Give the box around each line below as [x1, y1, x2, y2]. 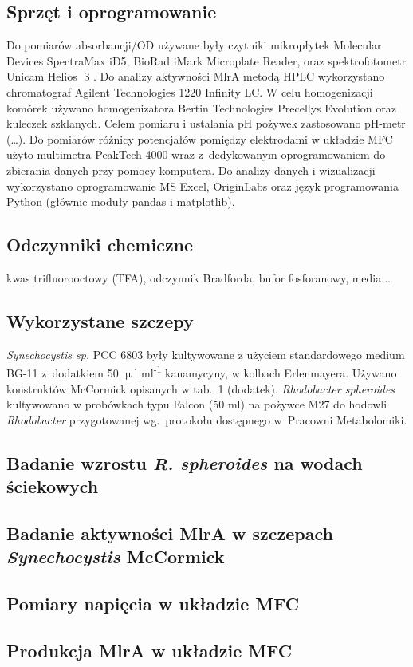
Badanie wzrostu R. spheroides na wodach [6, 450, 363, 475]
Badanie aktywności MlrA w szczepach [6, 520, 334, 545]
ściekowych [6, 474, 99, 499]
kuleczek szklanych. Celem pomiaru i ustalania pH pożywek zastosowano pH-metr [6, 115, 406, 132]
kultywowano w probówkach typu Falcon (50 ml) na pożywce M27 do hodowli [6, 396, 387, 412]
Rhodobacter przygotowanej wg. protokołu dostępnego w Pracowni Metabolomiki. [6, 411, 407, 428]
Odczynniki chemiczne [6, 232, 194, 257]
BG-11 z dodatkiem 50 [6, 364, 119, 381]
